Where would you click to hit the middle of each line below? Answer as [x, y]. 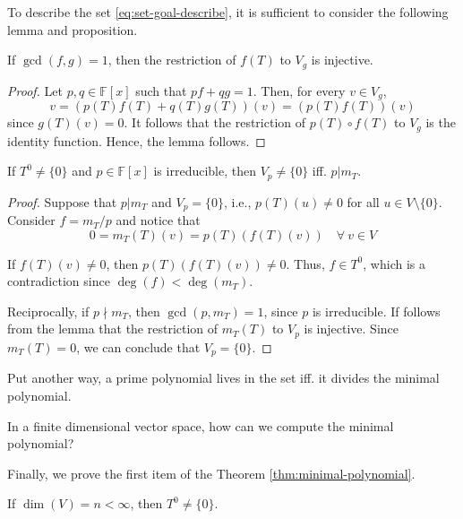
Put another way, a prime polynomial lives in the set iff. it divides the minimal [223, 378]
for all [363, 201]
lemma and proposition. [73, 29]
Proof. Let [35, 90]
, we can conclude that [138, 346]
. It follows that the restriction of [215, 122]
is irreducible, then [205, 171]
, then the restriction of [172, 60]
